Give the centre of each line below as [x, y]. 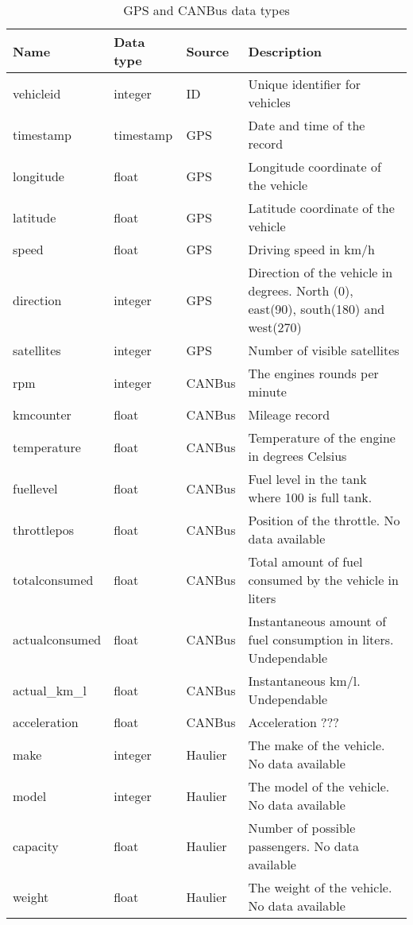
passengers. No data [303, 846]
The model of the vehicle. [319, 786]
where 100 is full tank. [310, 497]
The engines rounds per [313, 373]
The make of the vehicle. [317, 745]
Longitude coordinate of [315, 166]
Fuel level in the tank [307, 479]
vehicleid [37, 93]
